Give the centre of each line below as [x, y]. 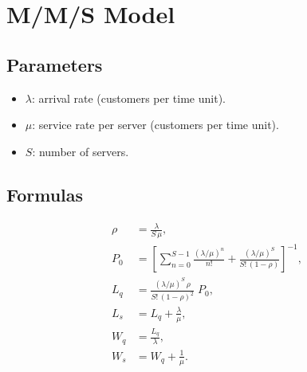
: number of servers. [81, 151]
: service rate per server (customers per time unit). [155, 125]
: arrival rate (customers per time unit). [128, 98]
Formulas [45, 194]
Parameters [55, 64]
